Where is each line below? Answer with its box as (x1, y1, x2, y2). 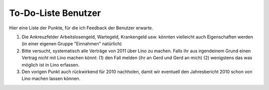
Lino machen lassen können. (21, 76, 81, 82)
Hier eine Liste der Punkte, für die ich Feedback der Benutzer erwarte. (9, 25, 153, 31)
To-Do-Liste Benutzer (9, 7, 101, 18)
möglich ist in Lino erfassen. (21, 62, 80, 68)
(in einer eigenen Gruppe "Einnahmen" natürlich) (21, 41, 122, 47)
